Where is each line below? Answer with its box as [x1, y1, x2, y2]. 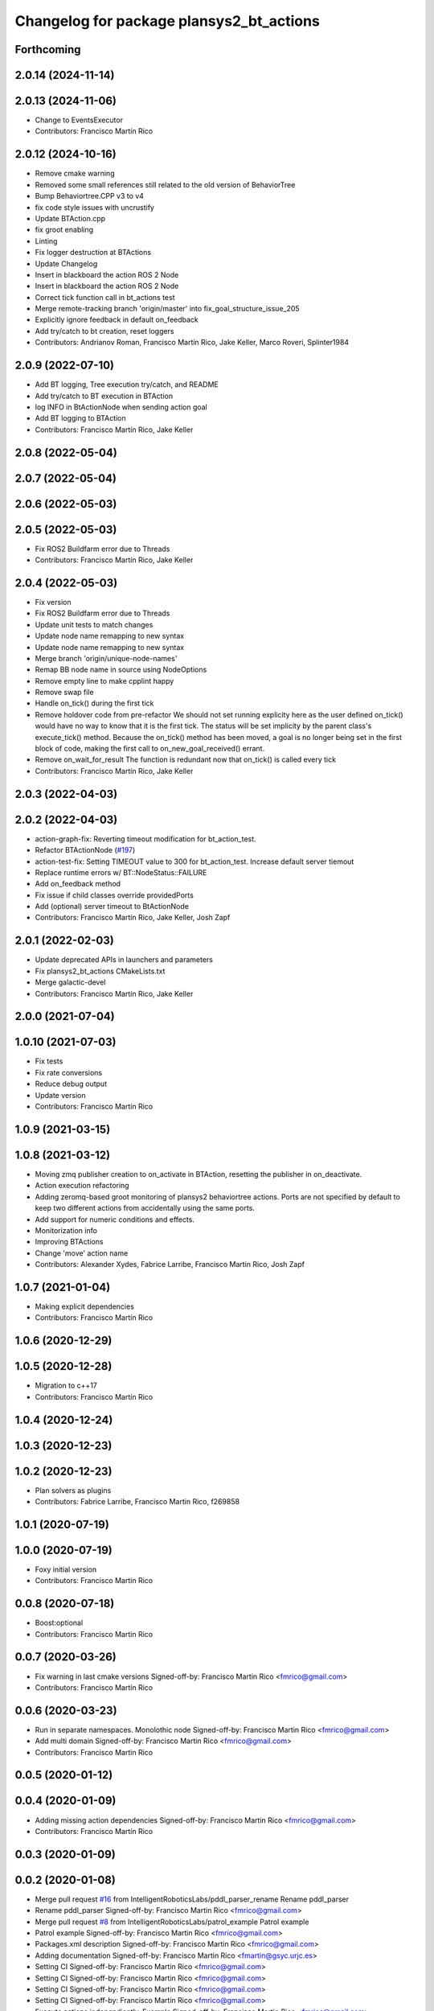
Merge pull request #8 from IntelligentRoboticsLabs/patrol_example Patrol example [35, 1917, 309, 1927]
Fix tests [35, 1056, 63, 1066]
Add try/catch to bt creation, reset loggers [35, 326, 174, 335]
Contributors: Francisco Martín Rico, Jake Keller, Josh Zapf [35, 913, 231, 923]
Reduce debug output [35, 1079, 108, 1089]
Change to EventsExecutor [35, 115, 124, 125]
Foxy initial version [35, 1565, 96, 1574]
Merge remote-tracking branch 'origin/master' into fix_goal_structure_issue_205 [35, 304, 301, 314]
